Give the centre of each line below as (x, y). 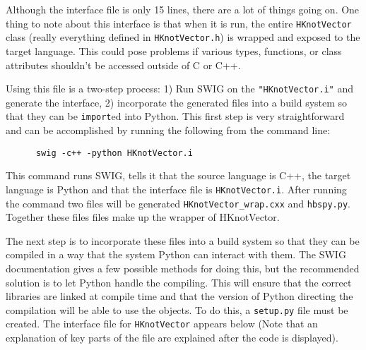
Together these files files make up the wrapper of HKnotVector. (143, 217)
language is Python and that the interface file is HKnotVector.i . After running (176, 189)
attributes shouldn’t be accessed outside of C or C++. (123, 65)
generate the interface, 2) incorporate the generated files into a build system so (177, 102)
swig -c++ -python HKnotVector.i (114, 153)
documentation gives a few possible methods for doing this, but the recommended (183, 268)
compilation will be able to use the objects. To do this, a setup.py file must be (177, 309)
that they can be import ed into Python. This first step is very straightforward (175, 116)
